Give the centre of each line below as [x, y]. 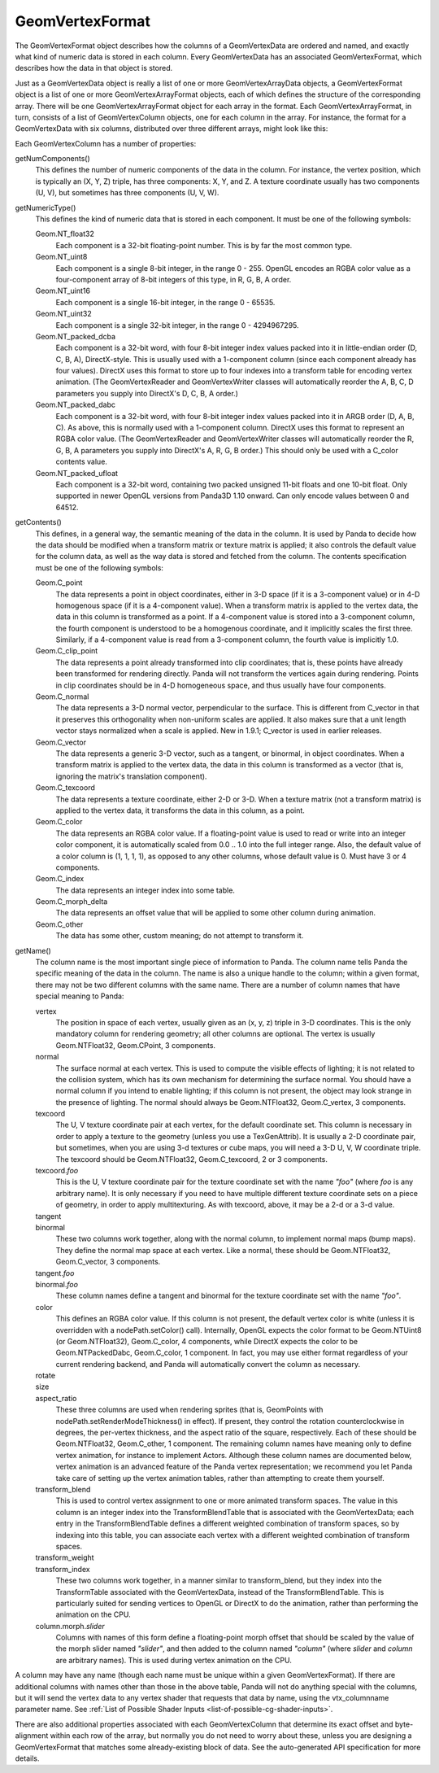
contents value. [81, 462]
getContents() [39, 522]
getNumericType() [46, 207]
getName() [33, 950]
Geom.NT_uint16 [63, 291]
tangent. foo [55, 1273]
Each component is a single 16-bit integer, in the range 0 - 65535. [165, 302]
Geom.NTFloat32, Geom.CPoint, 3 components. [135, 1045]
